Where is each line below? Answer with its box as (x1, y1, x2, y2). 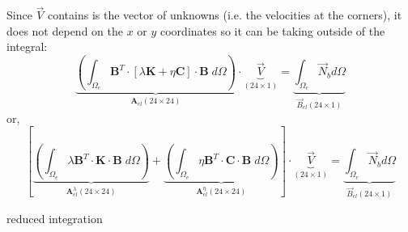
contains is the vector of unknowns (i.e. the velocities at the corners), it (48, 6, 402, 23)
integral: (6, 38, 48, 55)
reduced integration (6, 209, 103, 226)
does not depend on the (6, 22, 123, 39)
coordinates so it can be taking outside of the (160, 22, 385, 39)
